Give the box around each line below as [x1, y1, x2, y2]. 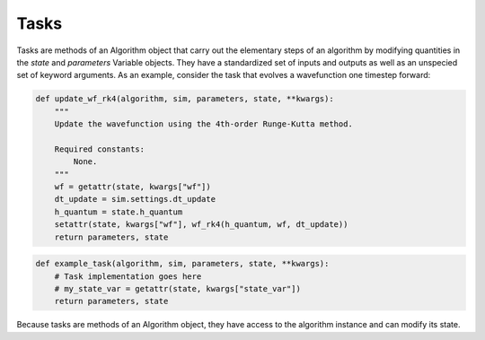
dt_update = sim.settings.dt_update [54, 194, 216, 205]
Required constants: [54, 144, 145, 154]
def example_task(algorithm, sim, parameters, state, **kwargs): [35, 258, 330, 269]
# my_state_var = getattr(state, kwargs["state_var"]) [54, 283, 301, 293]
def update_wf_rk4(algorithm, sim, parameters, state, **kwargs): [35, 94, 334, 104]
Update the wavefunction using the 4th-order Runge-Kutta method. [54, 119, 354, 129]
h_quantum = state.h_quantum [54, 206, 183, 217]
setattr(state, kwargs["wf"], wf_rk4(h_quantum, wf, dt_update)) [54, 220, 348, 230]
